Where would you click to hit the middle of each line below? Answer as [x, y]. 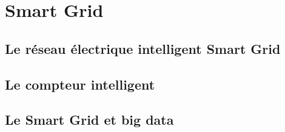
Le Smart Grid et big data [89, 120]
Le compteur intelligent [80, 84]
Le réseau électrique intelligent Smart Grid [143, 48]
